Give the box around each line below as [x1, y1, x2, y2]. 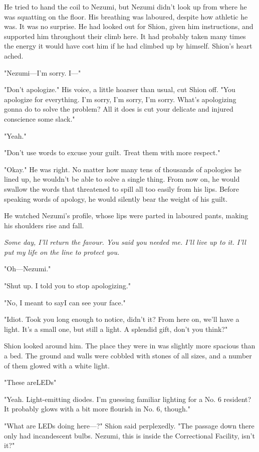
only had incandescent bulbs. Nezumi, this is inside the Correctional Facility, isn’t [4, 430, 255, 440]
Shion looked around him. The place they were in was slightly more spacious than [4, 340, 255, 351]
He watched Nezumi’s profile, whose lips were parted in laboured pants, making [4, 210, 248, 221]
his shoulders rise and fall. [4, 220, 84, 230]
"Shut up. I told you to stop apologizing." [4, 280, 131, 291]
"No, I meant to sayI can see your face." [4, 297, 126, 307]
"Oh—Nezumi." [4, 263, 51, 274]
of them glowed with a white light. [4, 360, 110, 370]
